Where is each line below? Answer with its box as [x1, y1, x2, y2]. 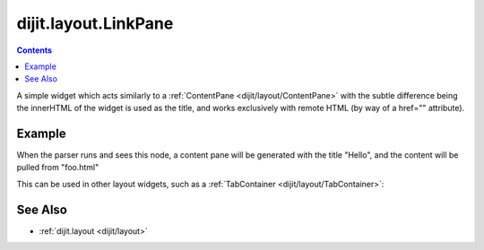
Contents [16, 45, 53, 56]
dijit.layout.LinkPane [16, 13, 174, 33]
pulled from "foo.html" [16, 162, 99, 173]
